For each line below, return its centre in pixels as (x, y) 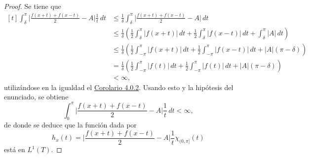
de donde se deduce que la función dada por (70, 125)
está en (15, 149)
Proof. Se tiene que (33, 6)
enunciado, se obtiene (36, 97)
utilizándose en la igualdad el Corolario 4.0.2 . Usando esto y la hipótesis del (119, 87)
